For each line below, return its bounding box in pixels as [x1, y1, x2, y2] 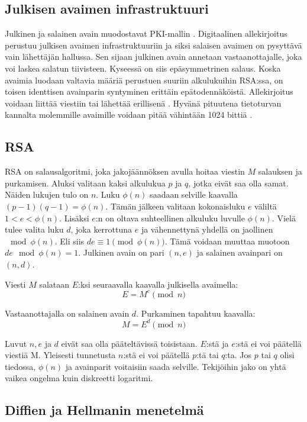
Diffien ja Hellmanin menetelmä [5, 401, 204, 419]
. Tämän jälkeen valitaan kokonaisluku [105, 199, 245, 212]
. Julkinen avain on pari [78, 246, 164, 259]
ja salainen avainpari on [196, 246, 283, 259]
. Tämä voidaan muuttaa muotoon [164, 234, 290, 247]
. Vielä [272, 211, 296, 224]
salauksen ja [258, 165, 302, 178]
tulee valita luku [5, 223, 64, 236]
